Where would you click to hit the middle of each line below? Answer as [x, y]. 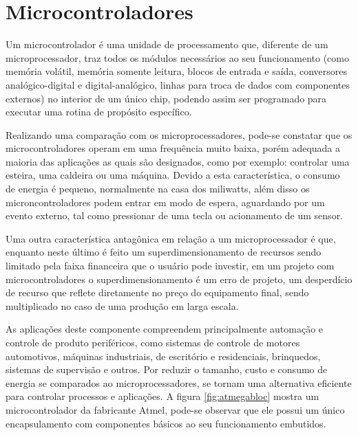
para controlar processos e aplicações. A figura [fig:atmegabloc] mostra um [162, 396]
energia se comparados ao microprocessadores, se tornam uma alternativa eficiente [179, 382]
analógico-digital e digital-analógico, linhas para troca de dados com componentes [178, 84]
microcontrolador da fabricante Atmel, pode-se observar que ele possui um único [175, 409]
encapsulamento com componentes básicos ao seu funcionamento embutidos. [166, 423]
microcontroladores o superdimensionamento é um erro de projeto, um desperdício [179, 279]
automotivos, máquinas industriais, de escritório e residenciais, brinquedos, [163, 356]
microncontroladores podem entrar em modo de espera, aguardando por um [165, 202]
